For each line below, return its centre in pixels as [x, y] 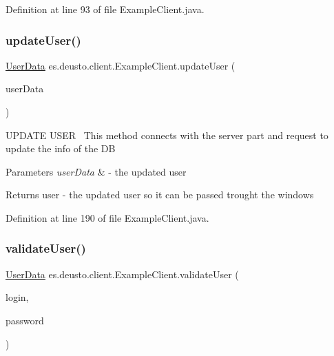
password [25, 320]
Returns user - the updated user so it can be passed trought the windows [160, 195]
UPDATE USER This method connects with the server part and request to [167, 135]
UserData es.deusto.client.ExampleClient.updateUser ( [121, 65]
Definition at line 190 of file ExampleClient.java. [107, 217]
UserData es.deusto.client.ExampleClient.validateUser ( [122, 274]
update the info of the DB [61, 148]
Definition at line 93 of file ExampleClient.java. [105, 9]
